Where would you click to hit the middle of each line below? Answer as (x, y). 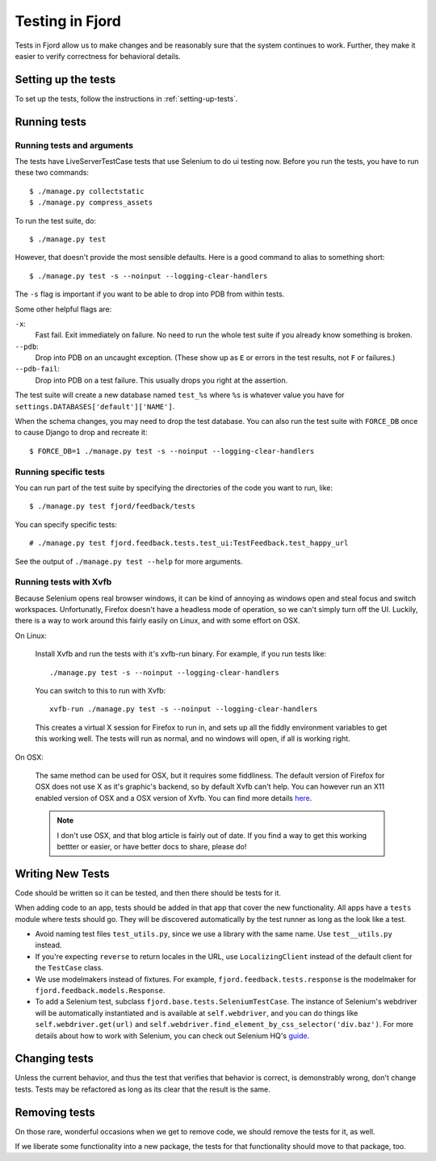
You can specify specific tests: (66, 524)
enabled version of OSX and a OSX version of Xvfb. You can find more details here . (174, 798)
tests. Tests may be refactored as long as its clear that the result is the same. (143, 1089)
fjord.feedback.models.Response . (100, 990)
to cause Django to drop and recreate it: (81, 433)
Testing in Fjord (68, 21)
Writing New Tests (63, 873)
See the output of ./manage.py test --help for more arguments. (129, 561)
